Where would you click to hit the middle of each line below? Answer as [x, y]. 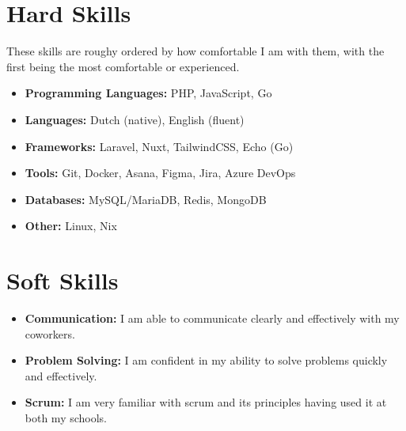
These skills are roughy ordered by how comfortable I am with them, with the [195, 51]
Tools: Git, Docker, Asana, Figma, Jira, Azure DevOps [160, 173]
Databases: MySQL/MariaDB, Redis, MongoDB [146, 199]
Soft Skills [63, 280]
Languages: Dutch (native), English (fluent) [135, 119]
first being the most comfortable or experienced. [123, 66]
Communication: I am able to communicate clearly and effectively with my [212, 318]
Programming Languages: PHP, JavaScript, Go [148, 93]
